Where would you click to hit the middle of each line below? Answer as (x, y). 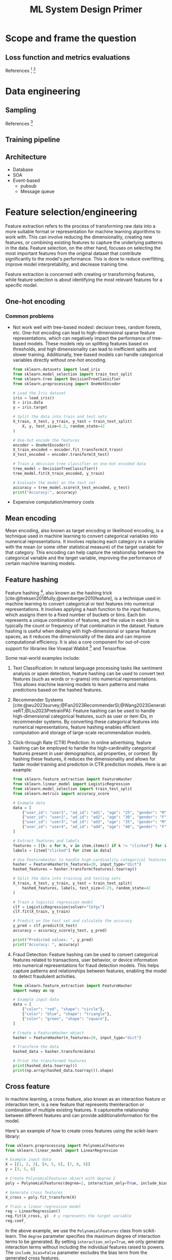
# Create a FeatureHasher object (48, 1033)
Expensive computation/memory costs (53, 502)
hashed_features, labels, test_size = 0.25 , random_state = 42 (87, 888)
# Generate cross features (34, 1192)
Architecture (26, 157)
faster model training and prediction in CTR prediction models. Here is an (90, 765)
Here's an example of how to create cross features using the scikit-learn (81, 1131)
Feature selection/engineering (71, 212)
